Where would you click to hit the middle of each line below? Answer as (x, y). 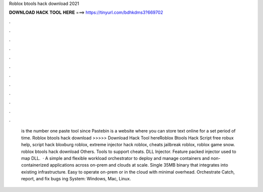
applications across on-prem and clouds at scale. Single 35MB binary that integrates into (139, 165)
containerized (35, 165)
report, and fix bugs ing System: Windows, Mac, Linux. (76, 179)
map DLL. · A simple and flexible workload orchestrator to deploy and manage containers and (115, 158)
